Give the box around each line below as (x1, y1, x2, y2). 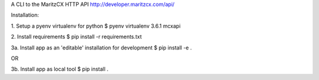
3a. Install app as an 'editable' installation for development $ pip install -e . (11, 44, 192, 51)
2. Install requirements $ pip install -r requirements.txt (11, 33, 142, 41)
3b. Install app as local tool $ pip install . (11, 65, 109, 73)
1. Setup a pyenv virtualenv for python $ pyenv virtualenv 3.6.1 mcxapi (11, 22, 181, 29)
